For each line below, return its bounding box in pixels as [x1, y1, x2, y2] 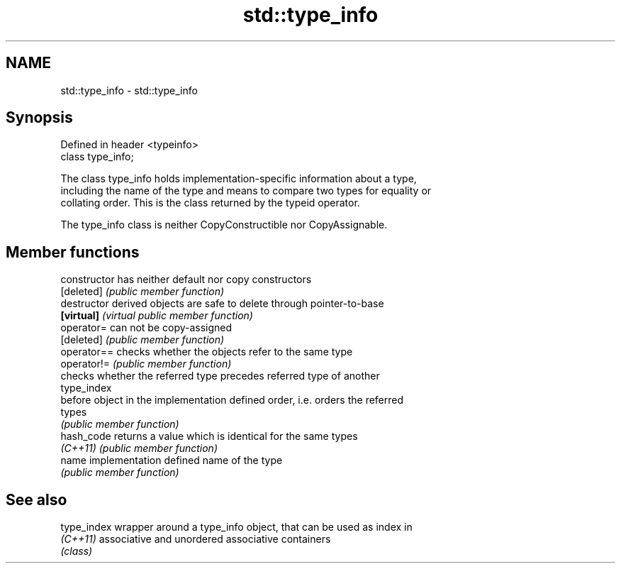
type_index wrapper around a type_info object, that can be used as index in [60, 521, 413, 534]
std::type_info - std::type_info [60, 84, 198, 96]
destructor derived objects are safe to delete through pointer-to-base [60, 297, 384, 310]
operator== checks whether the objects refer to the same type [60, 346, 353, 358]
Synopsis [6, 109, 73, 127]
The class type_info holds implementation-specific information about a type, [60, 172, 417, 185]
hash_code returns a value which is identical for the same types [60, 430, 358, 443]
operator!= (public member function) [60, 358, 232, 370]
